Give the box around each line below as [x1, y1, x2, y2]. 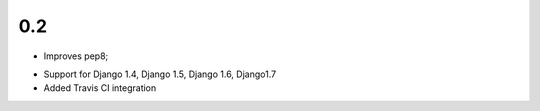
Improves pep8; [43, 50, 109, 62]
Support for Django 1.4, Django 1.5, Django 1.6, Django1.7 [43, 68, 277, 80]
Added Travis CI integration [43, 82, 157, 94]
